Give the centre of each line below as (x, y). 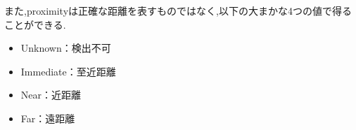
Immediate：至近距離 (68, 71)
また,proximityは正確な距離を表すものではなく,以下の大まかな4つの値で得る (178, 10)
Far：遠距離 (48, 118)
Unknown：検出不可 (66, 48)
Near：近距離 (51, 95)
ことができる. (35, 24)
